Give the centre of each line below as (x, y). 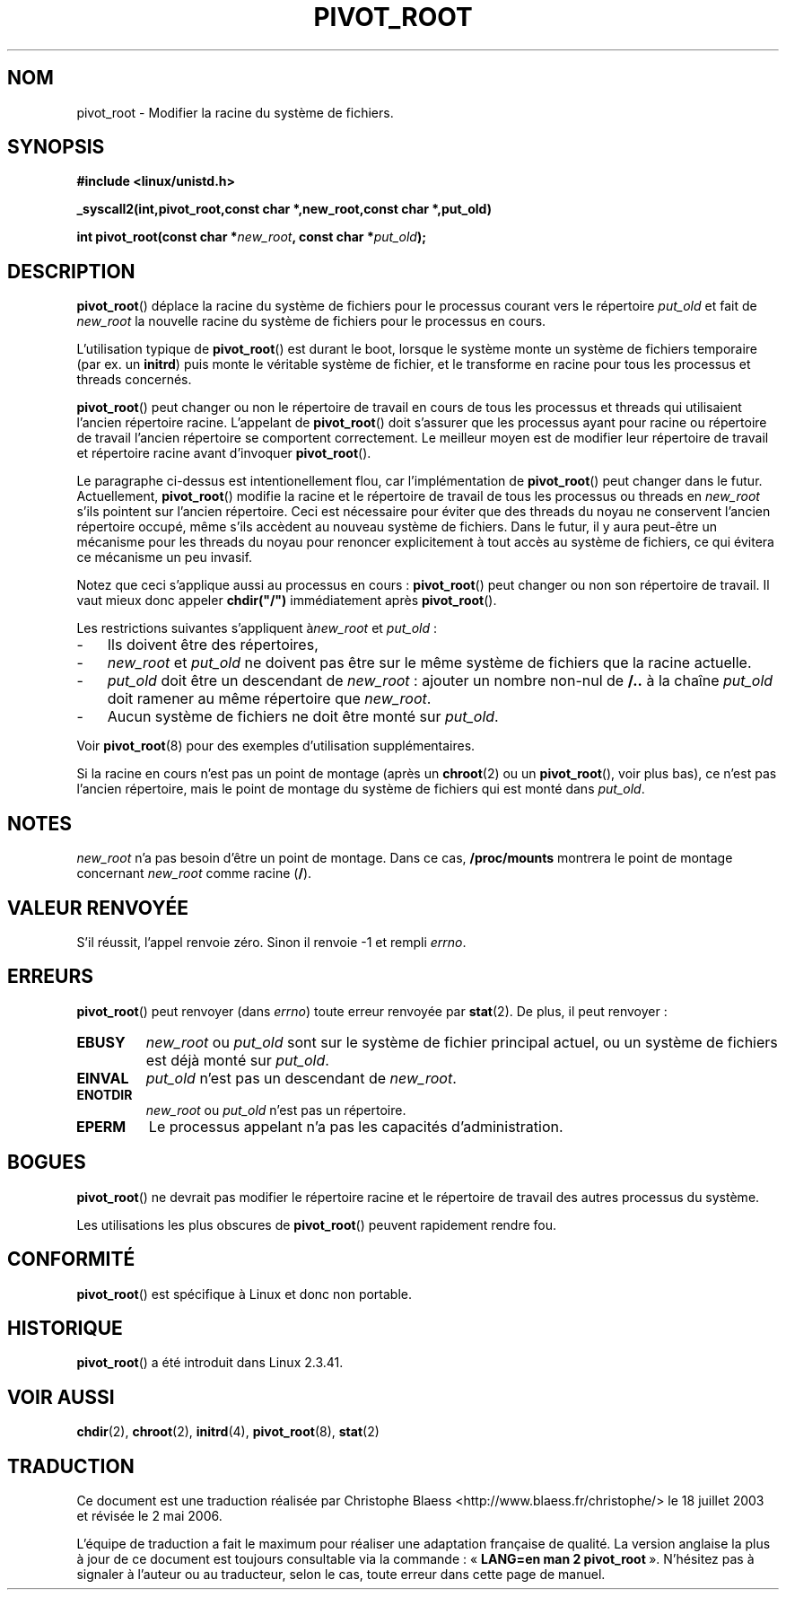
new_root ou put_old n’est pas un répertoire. (276, 1110)
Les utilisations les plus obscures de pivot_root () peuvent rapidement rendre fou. (317, 1224)
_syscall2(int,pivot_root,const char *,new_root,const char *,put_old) (284, 209)
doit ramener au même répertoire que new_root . (269, 699)
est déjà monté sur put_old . (237, 1060)
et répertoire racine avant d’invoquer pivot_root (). (224, 453)
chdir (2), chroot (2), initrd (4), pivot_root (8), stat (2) (228, 1432)
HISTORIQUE (65, 1328)
